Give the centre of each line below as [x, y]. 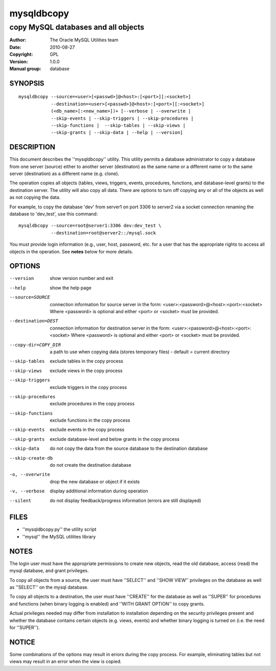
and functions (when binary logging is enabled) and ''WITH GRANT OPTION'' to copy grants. [107, 603]
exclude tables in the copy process [87, 361]
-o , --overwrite [30, 474]
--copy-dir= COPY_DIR [35, 345]
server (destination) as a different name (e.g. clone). [64, 174]
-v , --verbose [27, 491]
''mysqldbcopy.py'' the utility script [59, 529]
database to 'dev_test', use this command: [54, 214]
